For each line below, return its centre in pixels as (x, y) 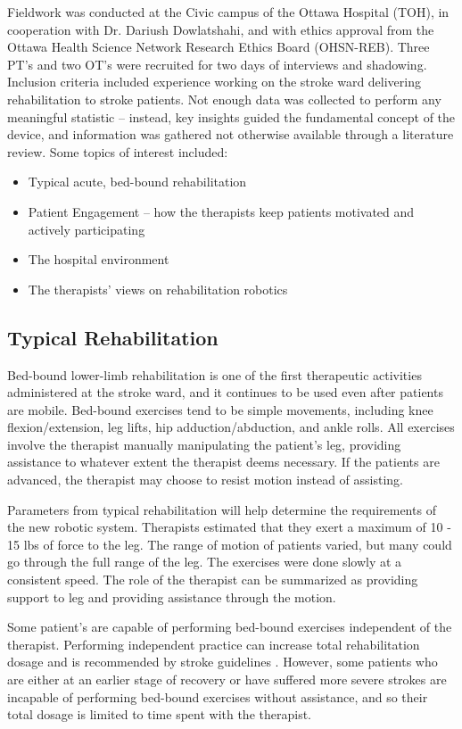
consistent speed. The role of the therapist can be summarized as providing (213, 580)
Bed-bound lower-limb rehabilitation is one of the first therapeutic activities (214, 374)
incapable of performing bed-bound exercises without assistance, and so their (218, 696)
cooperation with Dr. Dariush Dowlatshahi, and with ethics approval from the (221, 29)
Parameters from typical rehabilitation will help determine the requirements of (222, 509)
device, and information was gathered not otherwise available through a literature (231, 134)
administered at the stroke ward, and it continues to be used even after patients (225, 392)
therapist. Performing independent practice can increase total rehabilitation (214, 644)
